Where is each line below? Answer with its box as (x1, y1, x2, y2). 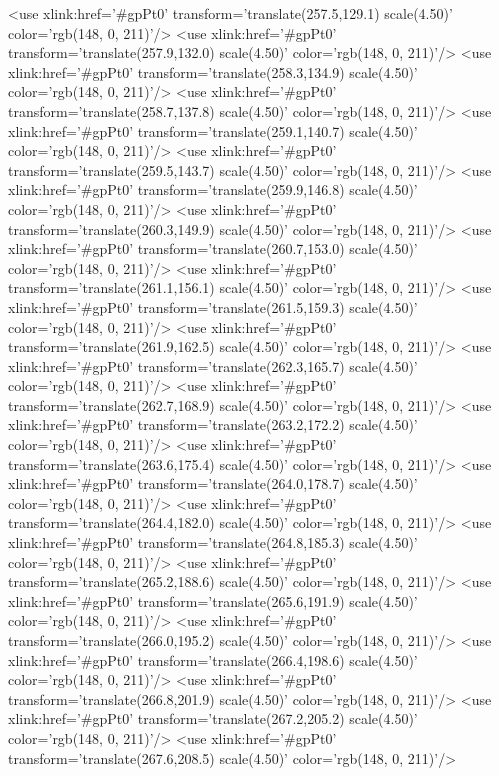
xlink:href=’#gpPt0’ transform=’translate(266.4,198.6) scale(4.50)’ (8, 649, 418, 670)
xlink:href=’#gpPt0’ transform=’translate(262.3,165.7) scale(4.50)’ (8, 355, 418, 376)
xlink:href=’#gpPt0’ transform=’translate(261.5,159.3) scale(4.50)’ (8, 296, 418, 317)
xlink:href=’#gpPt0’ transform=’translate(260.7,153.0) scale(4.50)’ (8, 238, 418, 259)
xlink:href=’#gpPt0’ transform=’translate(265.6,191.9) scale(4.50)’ (8, 590, 418, 611)
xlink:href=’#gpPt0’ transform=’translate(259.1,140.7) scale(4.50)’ (8, 120, 418, 141)
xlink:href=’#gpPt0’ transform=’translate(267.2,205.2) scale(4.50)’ (8, 708, 418, 729)
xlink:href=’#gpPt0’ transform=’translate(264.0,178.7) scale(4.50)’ (8, 473, 418, 494)
